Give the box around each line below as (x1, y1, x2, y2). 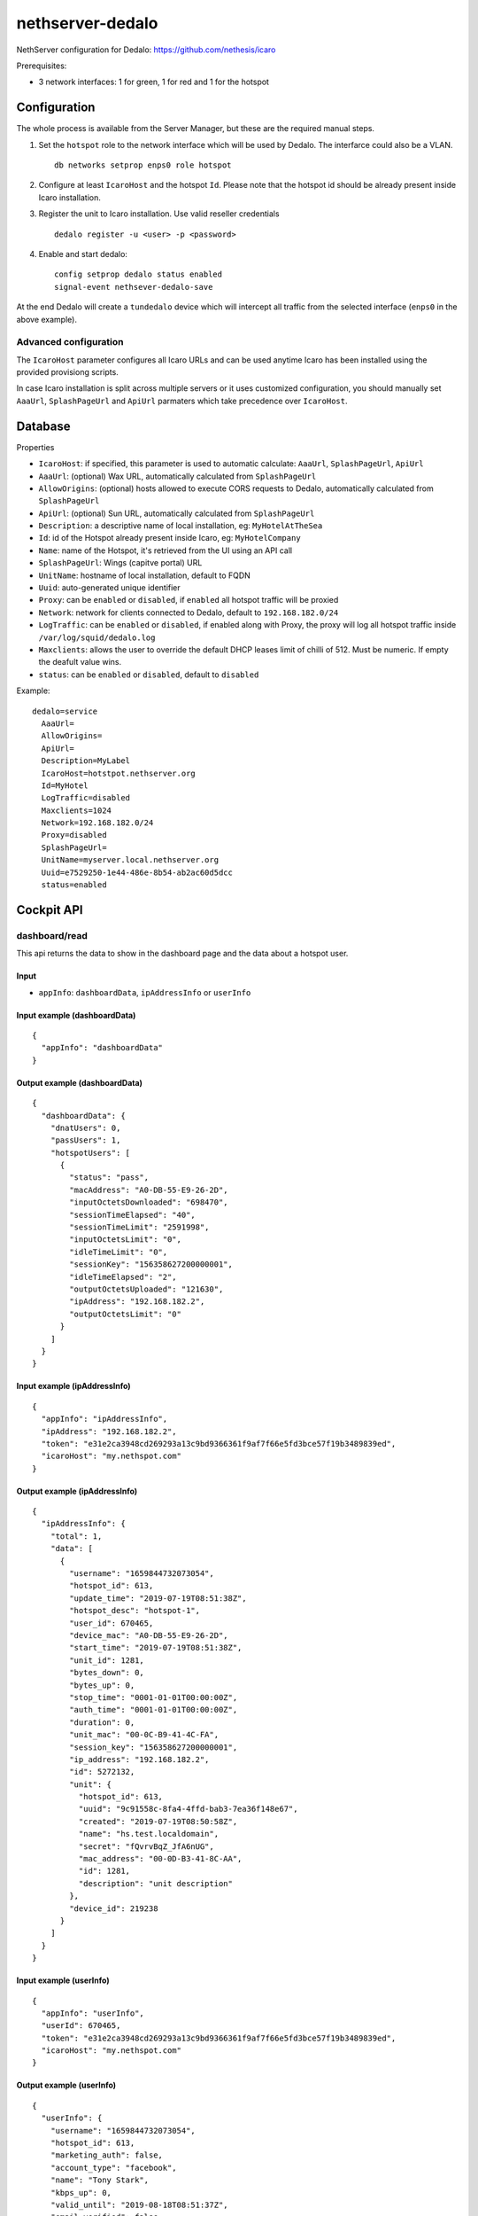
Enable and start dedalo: (38, 248, 128, 259)
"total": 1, (50, 1531, 103, 1541)
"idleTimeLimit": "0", (69, 1246, 168, 1257)
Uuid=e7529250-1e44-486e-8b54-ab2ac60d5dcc (41, 867, 234, 878)
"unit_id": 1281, (69, 1655, 145, 1666)
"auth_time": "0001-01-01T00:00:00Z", (69, 1705, 238, 1715)
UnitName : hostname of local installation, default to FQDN (38, 570, 251, 581)
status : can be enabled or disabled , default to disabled (38, 669, 259, 680)
